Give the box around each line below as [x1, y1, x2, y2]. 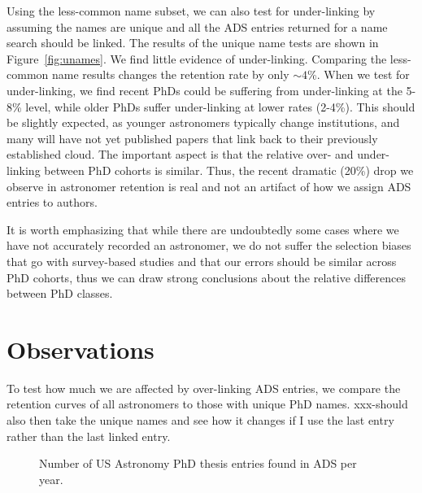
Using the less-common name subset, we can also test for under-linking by [7, 2, 376, 19]
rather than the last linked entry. [7, 427, 171, 444]
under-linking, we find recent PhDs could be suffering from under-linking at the [7, 81, 402, 98]
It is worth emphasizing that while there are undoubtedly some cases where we [7, 220, 399, 238]
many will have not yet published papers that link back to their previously [7, 129, 378, 146]
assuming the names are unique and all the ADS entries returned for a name [7, 18, 388, 35]
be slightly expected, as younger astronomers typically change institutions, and [7, 114, 400, 131]
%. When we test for [307, 66, 410, 83]
